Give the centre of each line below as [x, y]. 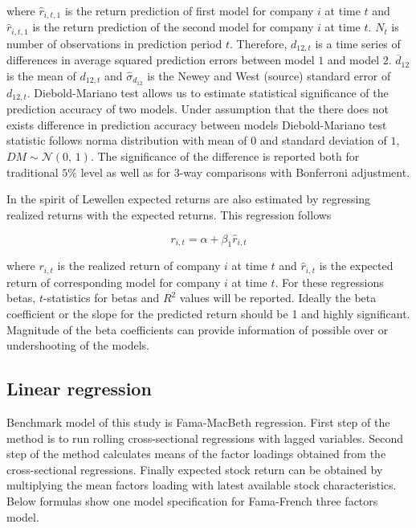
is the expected [356, 266]
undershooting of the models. [78, 345]
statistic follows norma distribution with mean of [127, 140]
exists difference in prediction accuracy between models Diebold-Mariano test [197, 124]
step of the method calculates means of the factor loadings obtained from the [196, 454]
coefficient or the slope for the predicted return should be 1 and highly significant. [208, 314]
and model [353, 60]
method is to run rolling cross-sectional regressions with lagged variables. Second [205, 438]
